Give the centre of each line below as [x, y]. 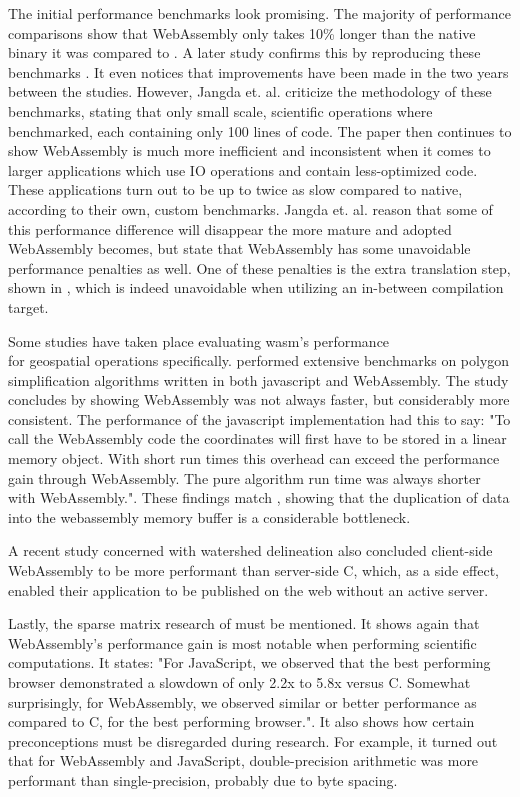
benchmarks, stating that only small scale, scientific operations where [220, 110]
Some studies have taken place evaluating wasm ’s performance [199, 340]
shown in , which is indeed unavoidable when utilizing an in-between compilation [256, 287]
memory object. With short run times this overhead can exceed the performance [254, 458]
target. [28, 306]
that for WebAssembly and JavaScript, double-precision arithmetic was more [243, 760]
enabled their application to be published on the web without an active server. [248, 589]
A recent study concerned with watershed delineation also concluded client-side [250, 550]
